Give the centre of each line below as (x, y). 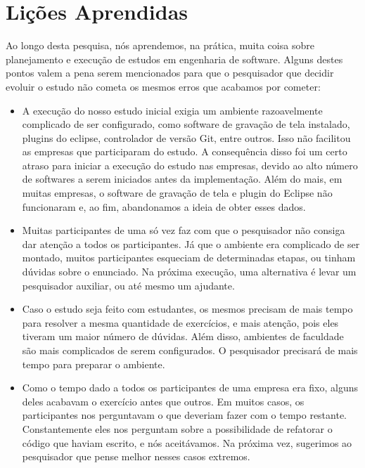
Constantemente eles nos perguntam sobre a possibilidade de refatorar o (177, 428)
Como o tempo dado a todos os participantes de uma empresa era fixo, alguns (190, 388)
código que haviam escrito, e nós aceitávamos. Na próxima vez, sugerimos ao (187, 442)
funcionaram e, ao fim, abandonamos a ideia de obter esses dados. (164, 206)
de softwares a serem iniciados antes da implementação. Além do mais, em (182, 179)
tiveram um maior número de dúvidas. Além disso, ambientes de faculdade (183, 336)
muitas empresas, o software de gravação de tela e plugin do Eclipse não (177, 193)
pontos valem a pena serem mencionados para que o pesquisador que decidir (170, 73)
